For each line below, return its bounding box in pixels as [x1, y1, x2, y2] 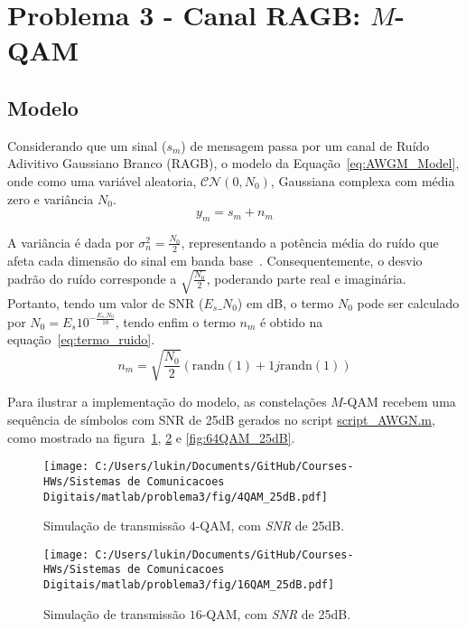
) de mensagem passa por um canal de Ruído [181, 136, 430, 155]
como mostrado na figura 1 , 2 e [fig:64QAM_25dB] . [7, 427, 295, 446]
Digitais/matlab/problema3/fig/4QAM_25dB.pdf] [43, 490, 328, 503]
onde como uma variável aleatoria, [7, 171, 197, 190]
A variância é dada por [7, 232, 135, 251]
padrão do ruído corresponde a [7, 268, 177, 287]
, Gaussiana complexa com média [270, 171, 455, 190]
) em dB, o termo [237, 293, 334, 312]
